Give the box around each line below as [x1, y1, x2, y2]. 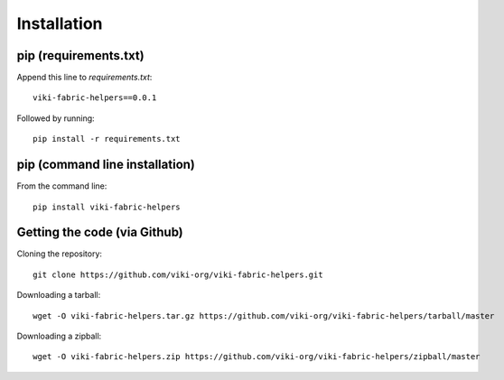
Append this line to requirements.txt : [16, 72, 153, 83]
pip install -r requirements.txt [33, 134, 181, 144]
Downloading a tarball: [16, 290, 101, 301]
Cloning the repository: [16, 248, 103, 259]
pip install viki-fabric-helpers [33, 201, 181, 212]
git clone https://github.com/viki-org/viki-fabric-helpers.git [33, 269, 324, 280]
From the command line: [16, 181, 107, 191]
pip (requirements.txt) [16, 48, 145, 63]
